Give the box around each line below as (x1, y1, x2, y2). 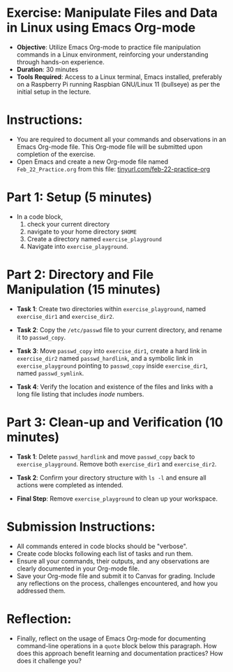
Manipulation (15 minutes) (6, 282, 161, 297)
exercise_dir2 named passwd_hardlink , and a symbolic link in (16, 354, 193, 362)
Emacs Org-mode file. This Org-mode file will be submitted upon (16, 142, 203, 151)
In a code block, (16, 212, 63, 221)
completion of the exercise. (16, 150, 96, 158)
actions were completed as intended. (16, 480, 123, 489)
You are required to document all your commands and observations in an (16, 135, 227, 143)
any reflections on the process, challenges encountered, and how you (16, 579, 218, 587)
